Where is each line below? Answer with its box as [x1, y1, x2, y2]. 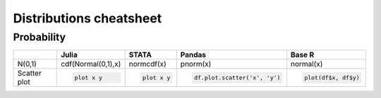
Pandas [180, 50, 207, 59]
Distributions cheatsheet [13, 10, 162, 26]
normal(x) [290, 59, 323, 69]
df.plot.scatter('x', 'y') [194, 73, 281, 81]
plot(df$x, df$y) [304, 73, 360, 81]
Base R [290, 50, 314, 59]
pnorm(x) [180, 59, 212, 69]
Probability [13, 31, 66, 43]
